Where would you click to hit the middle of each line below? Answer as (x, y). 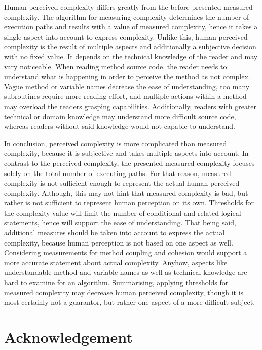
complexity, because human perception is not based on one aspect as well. (119, 242)
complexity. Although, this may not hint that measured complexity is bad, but (126, 192)
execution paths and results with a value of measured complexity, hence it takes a (131, 27)
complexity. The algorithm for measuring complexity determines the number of (127, 16)
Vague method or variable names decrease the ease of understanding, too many (127, 86)
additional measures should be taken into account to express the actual (115, 233)
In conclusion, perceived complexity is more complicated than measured (116, 143)
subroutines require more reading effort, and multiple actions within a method (125, 96)
